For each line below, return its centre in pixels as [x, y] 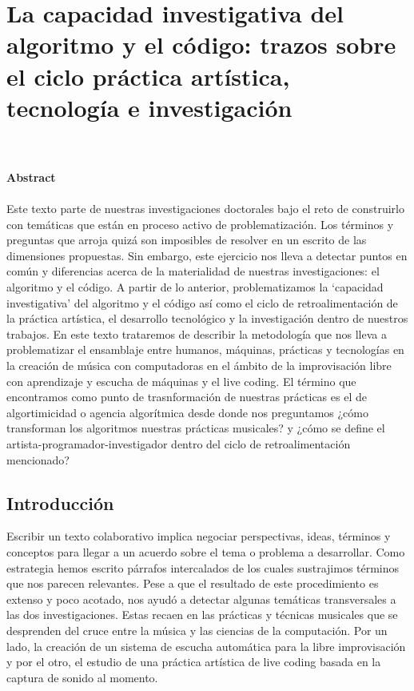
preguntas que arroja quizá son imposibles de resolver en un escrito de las [187, 240]
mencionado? [38, 459]
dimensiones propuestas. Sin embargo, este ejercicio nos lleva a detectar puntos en [207, 255]
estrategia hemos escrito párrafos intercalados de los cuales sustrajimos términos [203, 567]
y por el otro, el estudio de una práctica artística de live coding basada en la [194, 662]
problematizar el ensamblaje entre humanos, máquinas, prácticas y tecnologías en [205, 350]
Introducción [60, 502]
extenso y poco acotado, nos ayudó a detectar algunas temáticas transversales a [201, 599]
